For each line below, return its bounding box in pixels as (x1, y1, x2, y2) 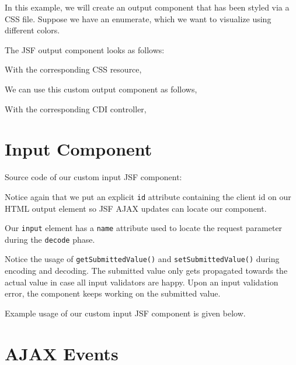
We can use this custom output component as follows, (5, 82, 197, 95)
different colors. (5, 24, 60, 36)
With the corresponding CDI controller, (5, 102, 147, 115)
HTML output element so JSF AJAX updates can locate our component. (5, 202, 267, 214)
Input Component (5, 137, 152, 161)
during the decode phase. (5, 233, 95, 245)
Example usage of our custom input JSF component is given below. (5, 307, 246, 319)
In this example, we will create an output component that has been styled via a (5, 1, 290, 13)
